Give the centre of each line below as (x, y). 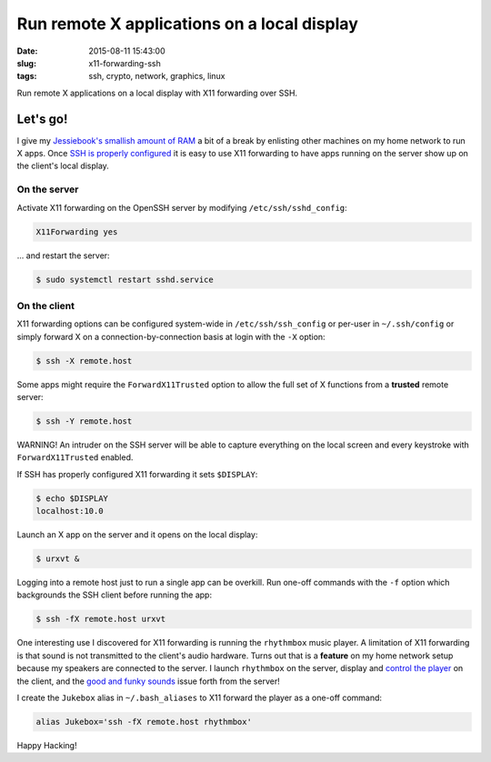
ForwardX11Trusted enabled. (75, 457)
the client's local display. (63, 166)
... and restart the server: (63, 256)
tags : (27, 76)
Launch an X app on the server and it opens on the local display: (137, 535)
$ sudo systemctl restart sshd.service (125, 279)
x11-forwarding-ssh (125, 63)
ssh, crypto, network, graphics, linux (157, 76)
